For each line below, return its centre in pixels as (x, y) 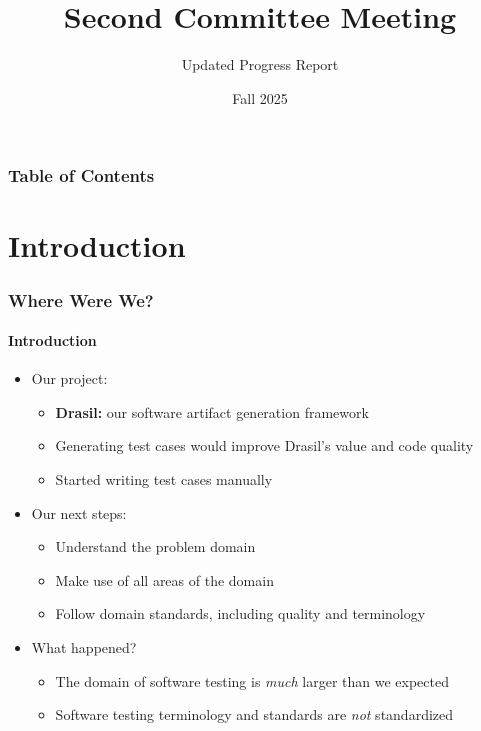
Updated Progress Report (260, 64)
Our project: (69, 378)
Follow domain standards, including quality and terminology (240, 613)
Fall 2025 (260, 97)
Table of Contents (81, 175)
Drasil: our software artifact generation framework (212, 411)
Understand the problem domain (155, 546)
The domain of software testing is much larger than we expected (252, 680)
